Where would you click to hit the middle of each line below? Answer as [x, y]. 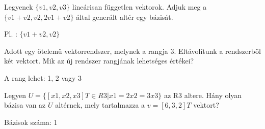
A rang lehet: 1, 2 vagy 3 [43, 77]
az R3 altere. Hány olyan [203, 95]
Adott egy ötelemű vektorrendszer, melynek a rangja [86, 51]
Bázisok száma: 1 [31, 122]
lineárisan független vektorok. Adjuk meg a [139, 7]
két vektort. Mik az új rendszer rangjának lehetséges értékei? [99, 61]
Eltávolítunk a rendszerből [220, 51]
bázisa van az [25, 105]
